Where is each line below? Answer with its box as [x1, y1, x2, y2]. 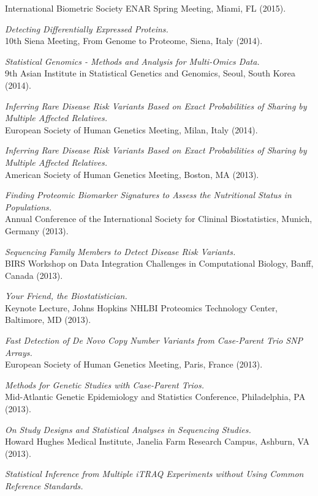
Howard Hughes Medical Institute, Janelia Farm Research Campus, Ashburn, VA [5, 435, 309, 448]
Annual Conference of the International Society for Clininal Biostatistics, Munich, [5, 212, 312, 225]
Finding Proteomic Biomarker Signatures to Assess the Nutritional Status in [5, 188, 292, 201]
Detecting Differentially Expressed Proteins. [5, 22, 168, 35]
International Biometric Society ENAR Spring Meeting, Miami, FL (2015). [5, 2, 286, 14]
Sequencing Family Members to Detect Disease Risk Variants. [5, 245, 236, 257]
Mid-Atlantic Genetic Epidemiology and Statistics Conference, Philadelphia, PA [5, 390, 306, 403]
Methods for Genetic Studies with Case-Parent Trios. [5, 378, 205, 391]
